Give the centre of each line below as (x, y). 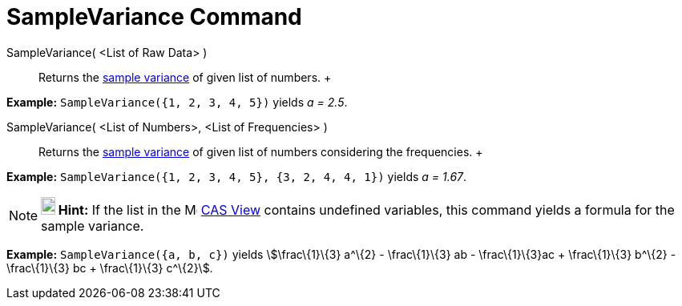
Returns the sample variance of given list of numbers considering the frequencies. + (261, 151)
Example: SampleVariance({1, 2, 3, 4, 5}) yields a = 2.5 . (177, 102)
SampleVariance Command (154, 17)
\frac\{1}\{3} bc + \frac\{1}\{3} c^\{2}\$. (110, 268)
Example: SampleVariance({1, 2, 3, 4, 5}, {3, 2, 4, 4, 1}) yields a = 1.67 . (237, 176)
